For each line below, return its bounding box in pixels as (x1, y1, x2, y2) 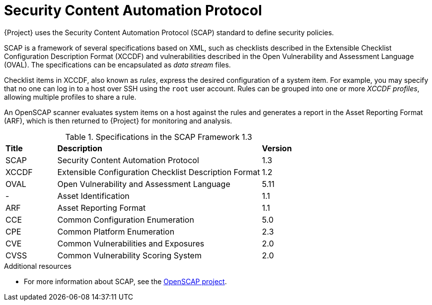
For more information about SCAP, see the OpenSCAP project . (24, 277, 227, 286)
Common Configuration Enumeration (57, 214, 194, 225)
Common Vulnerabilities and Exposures (57, 238, 205, 248)
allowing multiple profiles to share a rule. (4, 92, 137, 101)
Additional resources (4, 261, 72, 270)
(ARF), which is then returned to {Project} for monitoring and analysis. (4, 116, 232, 125)
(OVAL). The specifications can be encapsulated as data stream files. (4, 60, 231, 69)
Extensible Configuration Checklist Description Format (57, 167, 260, 177)
